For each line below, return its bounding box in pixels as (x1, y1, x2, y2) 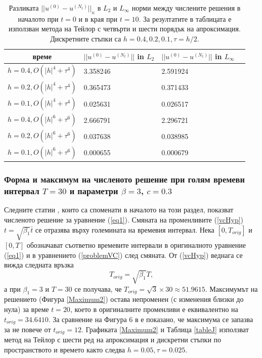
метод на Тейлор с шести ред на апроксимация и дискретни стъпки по (4, 334, 222, 345)
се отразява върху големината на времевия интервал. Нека (35, 224, 214, 235)
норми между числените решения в (132, 3, 241, 13)
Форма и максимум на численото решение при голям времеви (4, 173, 245, 186)
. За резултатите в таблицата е (139, 13, 232, 24)
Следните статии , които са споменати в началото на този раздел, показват (4, 204, 234, 215)
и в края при (78, 13, 118, 24)
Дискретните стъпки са (50, 33, 121, 43)
